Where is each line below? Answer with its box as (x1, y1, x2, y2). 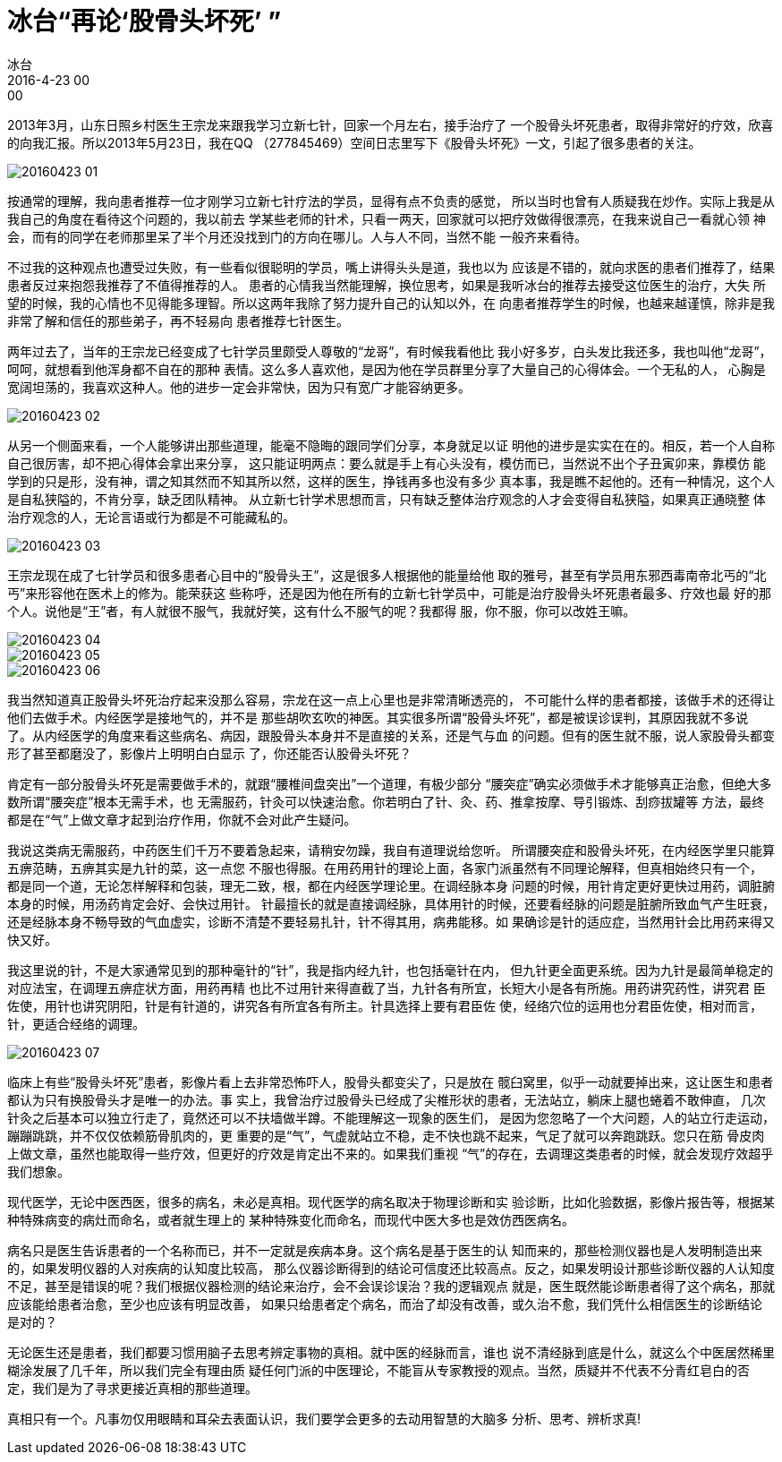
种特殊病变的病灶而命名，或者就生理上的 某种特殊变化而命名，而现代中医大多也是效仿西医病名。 (7, 1211, 574, 1227)
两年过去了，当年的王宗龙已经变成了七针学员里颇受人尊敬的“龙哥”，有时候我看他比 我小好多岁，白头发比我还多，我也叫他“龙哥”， (7, 343, 772, 359)
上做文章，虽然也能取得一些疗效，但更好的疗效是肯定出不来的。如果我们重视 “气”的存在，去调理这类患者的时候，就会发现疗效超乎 (7, 1145, 774, 1161)
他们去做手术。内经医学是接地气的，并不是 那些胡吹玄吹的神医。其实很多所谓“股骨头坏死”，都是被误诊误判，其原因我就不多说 (7, 709, 749, 725)
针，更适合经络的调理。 (7, 1015, 145, 1031)
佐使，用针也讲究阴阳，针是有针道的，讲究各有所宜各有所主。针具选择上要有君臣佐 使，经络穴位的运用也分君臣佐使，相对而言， (7, 997, 762, 1013)
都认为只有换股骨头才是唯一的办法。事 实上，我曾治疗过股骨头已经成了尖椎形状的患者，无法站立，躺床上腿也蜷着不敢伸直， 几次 (7, 1091, 766, 1107)
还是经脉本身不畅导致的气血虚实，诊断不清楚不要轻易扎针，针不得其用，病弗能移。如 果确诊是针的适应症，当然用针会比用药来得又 (7, 913, 775, 929)
